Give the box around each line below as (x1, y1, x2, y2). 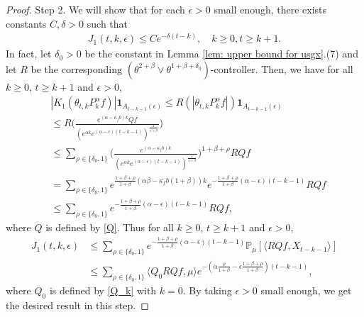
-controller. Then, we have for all (210, 61, 353, 76)
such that (87, 16, 128, 30)
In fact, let (6, 46, 52, 61)
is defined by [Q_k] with (49, 283, 157, 298)
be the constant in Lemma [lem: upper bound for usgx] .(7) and (84, 46, 358, 61)
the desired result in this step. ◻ (6, 298, 149, 313)
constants (6, 16, 47, 30)
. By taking (182, 283, 232, 298)
